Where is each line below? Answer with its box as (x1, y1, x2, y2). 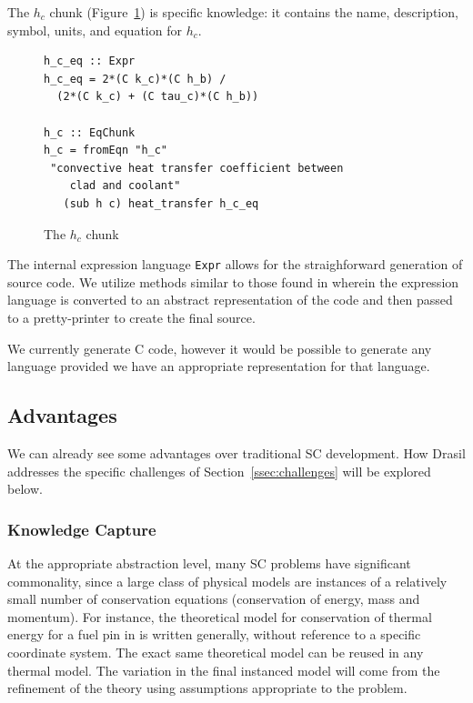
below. (7, 479, 43, 498)
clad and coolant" (69, 179, 181, 193)
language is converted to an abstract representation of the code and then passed (7, 290, 453, 309)
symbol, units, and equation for (7, 20, 182, 39)
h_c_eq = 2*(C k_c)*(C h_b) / (44, 72, 226, 85)
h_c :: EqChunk (44, 126, 136, 139)
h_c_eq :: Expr (44, 55, 136, 68)
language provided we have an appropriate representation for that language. (7, 357, 430, 376)
